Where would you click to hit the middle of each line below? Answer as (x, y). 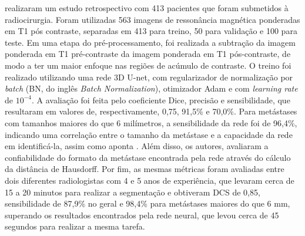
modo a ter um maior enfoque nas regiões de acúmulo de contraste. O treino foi (148, 65)
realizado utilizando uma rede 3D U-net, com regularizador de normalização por (149, 77)
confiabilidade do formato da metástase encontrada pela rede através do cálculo (148, 157)
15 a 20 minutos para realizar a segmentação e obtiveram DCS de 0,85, (133, 192)
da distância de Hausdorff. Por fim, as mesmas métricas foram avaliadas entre (145, 169)
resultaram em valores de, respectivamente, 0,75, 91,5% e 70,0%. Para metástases (151, 111)
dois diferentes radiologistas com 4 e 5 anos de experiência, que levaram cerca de (150, 180)
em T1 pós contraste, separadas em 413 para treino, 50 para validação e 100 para (151, 31)
